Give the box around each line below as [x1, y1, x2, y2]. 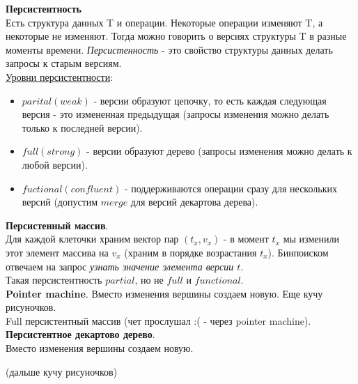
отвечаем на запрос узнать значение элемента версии [6, 259, 234, 273]
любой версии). [22, 157, 88, 171]
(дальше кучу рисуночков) [6, 364, 118, 378]
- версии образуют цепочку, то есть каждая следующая [93, 93, 327, 107]
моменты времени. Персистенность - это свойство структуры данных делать [6, 42, 333, 56]
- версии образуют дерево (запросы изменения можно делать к [86, 144, 352, 158]
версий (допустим [22, 194, 98, 209]
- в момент [224, 231, 269, 246]
